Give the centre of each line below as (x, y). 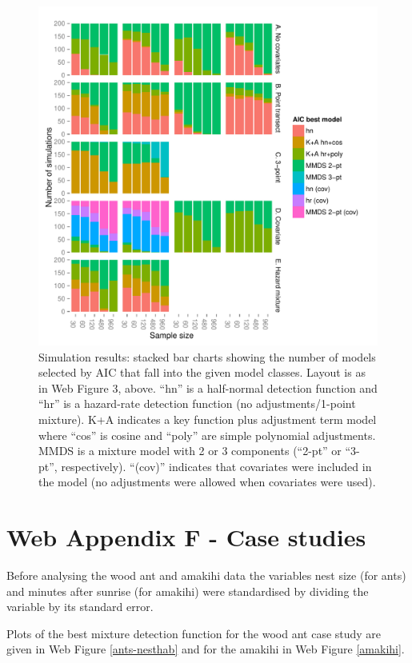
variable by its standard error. (80, 607)
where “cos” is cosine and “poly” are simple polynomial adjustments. (207, 435)
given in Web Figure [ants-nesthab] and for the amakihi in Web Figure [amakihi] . (206, 649)
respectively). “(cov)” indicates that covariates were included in (216, 466)
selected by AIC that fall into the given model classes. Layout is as (202, 372)
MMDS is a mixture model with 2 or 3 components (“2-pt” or (190, 451)
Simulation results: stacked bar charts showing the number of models (207, 356)
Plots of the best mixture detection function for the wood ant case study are (194, 633)
